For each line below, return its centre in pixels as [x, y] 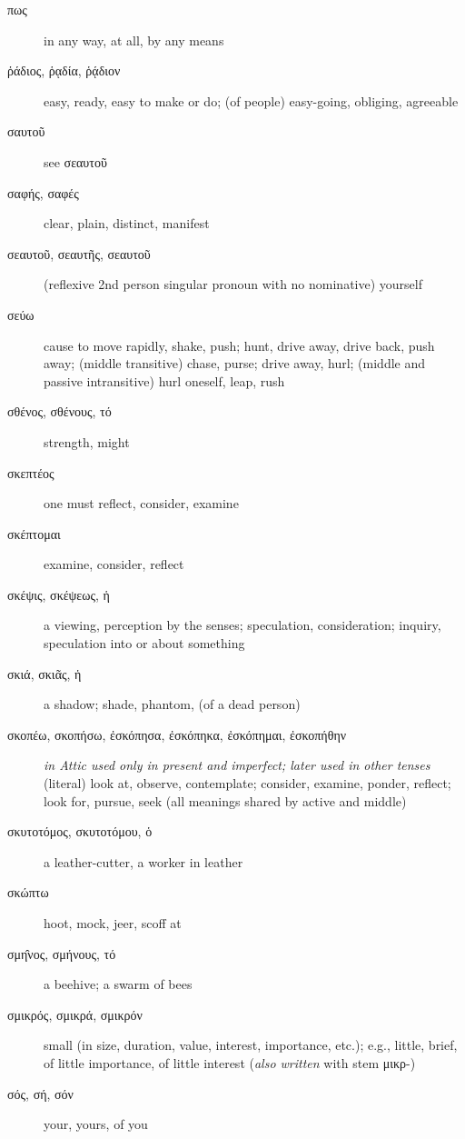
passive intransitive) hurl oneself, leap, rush [164, 380]
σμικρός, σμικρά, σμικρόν [75, 1014]
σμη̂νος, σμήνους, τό [62, 953]
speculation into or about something [144, 643]
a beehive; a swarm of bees [118, 984]
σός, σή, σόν [40, 1093]
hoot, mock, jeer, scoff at [113, 923]
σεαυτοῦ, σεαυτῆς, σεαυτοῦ [79, 253]
